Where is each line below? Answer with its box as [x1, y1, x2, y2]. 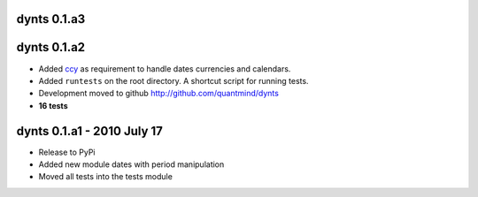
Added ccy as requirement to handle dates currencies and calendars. [38, 63, 291, 74]
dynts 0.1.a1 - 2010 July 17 [16, 124, 164, 139]
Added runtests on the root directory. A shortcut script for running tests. [38, 75, 309, 86]
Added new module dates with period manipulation [38, 159, 225, 170]
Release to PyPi [38, 147, 96, 157]
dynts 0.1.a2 [16, 40, 86, 55]
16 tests [38, 100, 68, 110]
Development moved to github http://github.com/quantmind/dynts [38, 88, 279, 99]
